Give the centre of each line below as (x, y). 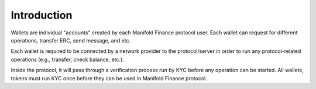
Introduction (42, 15)
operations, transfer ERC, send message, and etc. (71, 40)
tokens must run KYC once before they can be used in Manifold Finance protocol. (109, 78)
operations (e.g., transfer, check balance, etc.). (67, 59)
